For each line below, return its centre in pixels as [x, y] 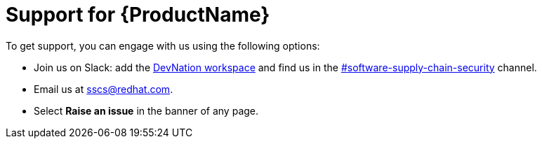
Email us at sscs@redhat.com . [104, 89]
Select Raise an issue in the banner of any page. [146, 110]
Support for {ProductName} [138, 15]
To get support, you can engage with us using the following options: [163, 45]
